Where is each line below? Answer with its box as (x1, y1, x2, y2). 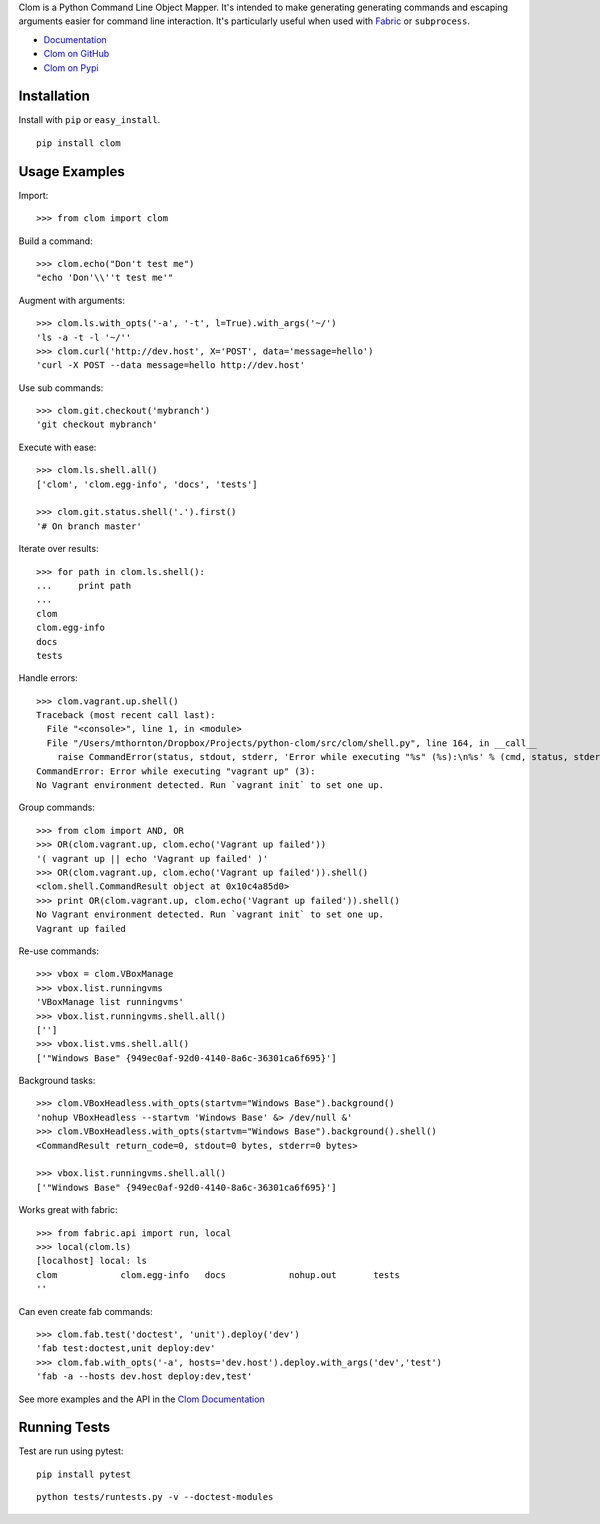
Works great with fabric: (18, 1204, 119, 1216)
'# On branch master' (36, 520, 142, 532)
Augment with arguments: (18, 294, 125, 306)
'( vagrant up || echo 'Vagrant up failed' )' (36, 853, 269, 864)
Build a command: (18, 235, 94, 247)
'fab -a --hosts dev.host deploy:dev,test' (36, 1371, 253, 1382)
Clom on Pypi (43, 61, 99, 74)
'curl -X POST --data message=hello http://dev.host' (36, 360, 305, 371)
